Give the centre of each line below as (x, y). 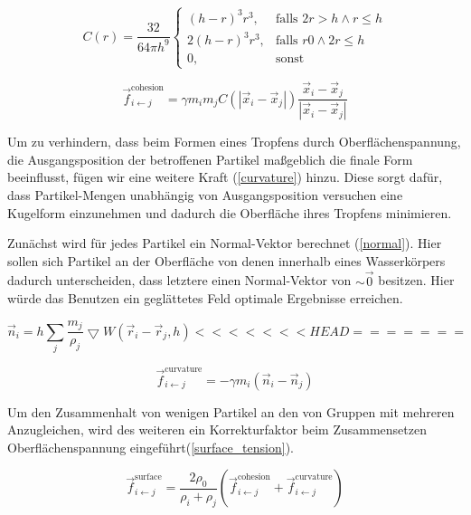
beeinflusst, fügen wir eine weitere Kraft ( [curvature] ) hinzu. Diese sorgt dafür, (225, 177)
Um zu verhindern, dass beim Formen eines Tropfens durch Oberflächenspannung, (234, 142)
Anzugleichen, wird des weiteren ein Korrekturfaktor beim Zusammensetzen (217, 429)
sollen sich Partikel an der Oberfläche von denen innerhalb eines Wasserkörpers (226, 260)
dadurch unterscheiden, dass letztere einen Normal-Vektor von (179, 280)
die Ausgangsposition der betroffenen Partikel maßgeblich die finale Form (210, 159)
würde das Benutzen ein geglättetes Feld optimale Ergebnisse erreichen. (205, 298)
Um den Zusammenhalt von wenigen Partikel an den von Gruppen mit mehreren (231, 411)
